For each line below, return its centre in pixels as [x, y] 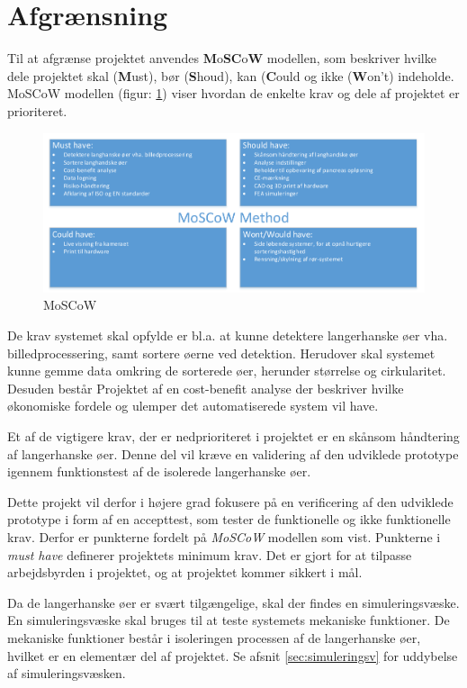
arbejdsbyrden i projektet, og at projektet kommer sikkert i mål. [185, 572]
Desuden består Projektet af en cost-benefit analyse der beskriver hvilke [206, 388]
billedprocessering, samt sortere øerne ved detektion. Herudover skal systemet [221, 353]
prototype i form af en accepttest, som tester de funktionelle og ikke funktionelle [229, 519]
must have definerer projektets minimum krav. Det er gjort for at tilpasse [210, 554]
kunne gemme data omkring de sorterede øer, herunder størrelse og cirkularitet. [227, 371]
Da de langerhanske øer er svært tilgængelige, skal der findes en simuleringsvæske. [233, 602]
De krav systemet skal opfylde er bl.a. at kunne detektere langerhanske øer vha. [228, 335]
